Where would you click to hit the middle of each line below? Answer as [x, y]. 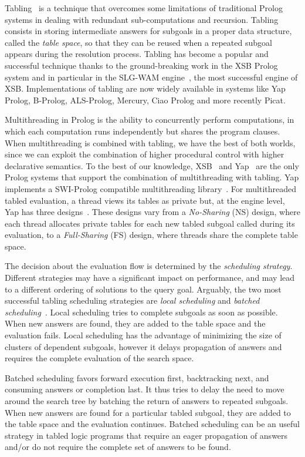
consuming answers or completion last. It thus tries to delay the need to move [145, 389]
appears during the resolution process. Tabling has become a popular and [137, 54]
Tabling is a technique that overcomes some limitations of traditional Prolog [144, 8]
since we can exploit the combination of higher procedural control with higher [145, 154]
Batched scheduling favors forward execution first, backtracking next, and [137, 377]
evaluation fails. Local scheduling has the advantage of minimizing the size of [143, 335]
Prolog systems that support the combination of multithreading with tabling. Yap [152, 177]
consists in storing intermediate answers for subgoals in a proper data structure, [148, 31]
